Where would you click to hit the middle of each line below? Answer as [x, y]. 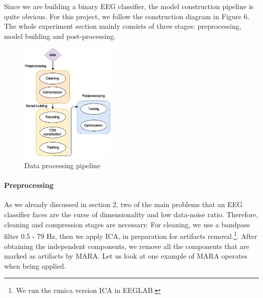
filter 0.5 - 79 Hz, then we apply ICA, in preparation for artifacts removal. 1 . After [131, 235]
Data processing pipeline [62, 165]
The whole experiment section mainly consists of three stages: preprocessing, [123, 26]
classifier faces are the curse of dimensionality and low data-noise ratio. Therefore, [131, 214]
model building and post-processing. [60, 36]
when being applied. [35, 265]
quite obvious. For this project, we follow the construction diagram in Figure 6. [127, 16]
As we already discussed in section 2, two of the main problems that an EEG [123, 204]
